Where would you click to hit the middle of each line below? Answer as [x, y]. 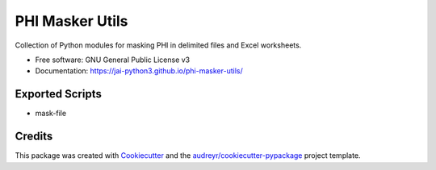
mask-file [51, 114]
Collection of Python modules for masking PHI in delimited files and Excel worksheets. [158, 45]
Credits [34, 137]
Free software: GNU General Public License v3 [113, 60]
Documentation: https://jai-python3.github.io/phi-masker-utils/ [139, 71]
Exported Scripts [59, 94]
